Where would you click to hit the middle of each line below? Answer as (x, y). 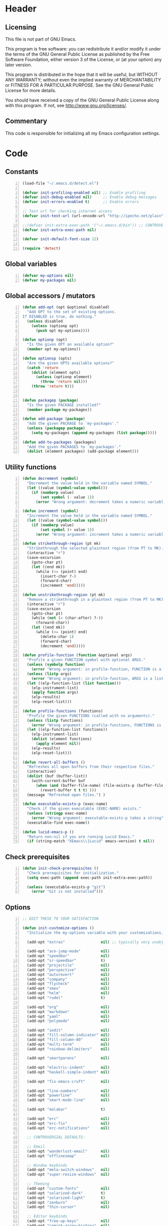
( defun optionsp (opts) (47, 358)
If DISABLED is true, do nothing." (59, 317)
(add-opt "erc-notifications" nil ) (68, 1128)
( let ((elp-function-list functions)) (67, 730)
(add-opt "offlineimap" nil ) (68, 1156)
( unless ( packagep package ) (56, 428)
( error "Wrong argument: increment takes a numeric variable (101, 534)
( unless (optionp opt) (55, 326)
